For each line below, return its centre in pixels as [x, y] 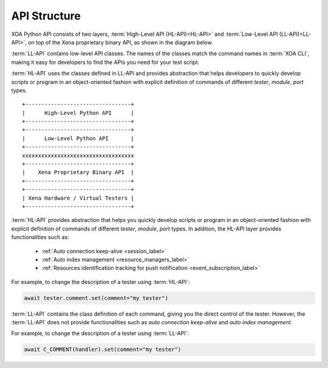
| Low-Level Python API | [78, 138]
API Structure [46, 16]
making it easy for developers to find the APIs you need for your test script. [105, 62]
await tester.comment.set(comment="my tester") [96, 298]
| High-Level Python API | [78, 113]
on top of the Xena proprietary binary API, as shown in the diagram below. [121, 42]
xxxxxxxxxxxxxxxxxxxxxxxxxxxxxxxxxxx [78, 155]
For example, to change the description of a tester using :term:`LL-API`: [100, 333]
